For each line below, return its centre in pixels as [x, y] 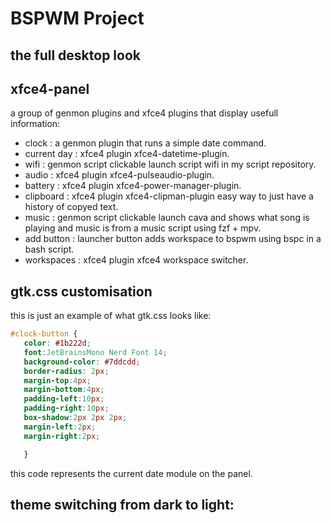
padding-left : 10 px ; [64, 399]
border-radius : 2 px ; [66, 371]
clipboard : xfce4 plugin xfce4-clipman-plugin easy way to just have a [169, 196]
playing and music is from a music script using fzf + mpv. [143, 228]
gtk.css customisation [81, 291]
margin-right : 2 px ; [62, 436]
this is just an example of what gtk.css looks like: [111, 316]
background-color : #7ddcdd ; [82, 362]
